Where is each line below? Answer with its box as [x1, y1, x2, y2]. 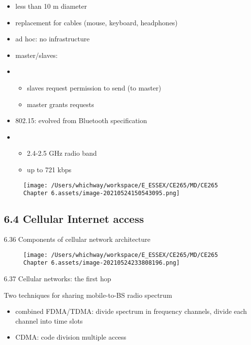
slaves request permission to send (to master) [27, 82, 161, 92]
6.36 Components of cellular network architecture [4, 234, 151, 244]
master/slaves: [15, 50, 58, 60]
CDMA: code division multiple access [15, 332, 127, 342]
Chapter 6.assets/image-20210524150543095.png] [23, 190, 180, 197]
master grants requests [27, 99, 94, 109]
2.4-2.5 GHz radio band [27, 148, 97, 158]
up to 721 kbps [27, 164, 72, 174]
